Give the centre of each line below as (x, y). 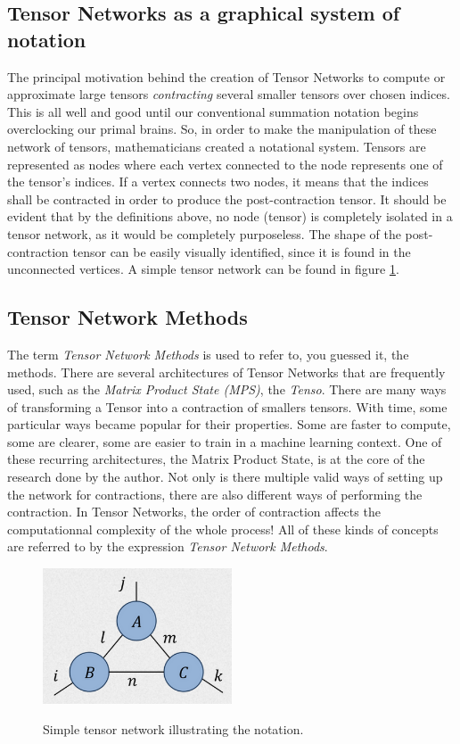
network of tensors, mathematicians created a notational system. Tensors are (217, 146)
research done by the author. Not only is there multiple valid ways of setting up (225, 477)
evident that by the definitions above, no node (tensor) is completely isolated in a (230, 216)
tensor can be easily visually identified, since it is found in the (242, 251)
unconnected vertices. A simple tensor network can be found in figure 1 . (203, 269)
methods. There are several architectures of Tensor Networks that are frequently (226, 372)
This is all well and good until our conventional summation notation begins (213, 111)
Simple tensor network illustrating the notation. (173, 728)
